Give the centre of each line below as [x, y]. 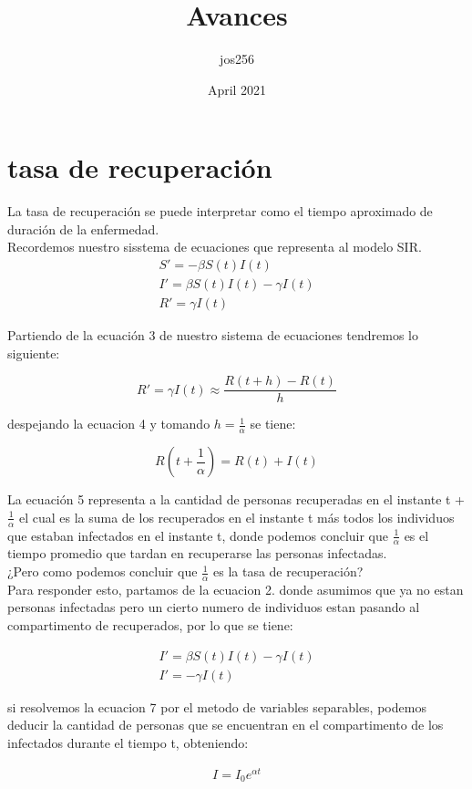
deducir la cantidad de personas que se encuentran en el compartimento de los [226, 725]
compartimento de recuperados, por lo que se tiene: [150, 625]
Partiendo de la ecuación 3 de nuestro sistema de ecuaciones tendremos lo [213, 335]
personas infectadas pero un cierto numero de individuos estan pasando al [214, 607]
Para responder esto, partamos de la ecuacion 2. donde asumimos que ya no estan [236, 589]
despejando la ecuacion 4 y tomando [109, 424]
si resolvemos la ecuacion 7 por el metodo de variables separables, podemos [217, 706]
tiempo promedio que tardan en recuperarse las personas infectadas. [197, 553]
